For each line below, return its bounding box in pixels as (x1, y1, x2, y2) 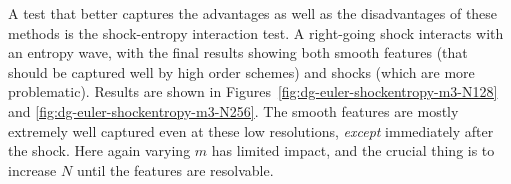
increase (8, 159, 57, 180)
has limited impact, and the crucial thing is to (211, 140, 495, 161)
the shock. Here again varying (8, 140, 191, 161)
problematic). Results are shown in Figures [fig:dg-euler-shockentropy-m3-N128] (8, 81, 498, 102)
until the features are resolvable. (76, 159, 274, 180)
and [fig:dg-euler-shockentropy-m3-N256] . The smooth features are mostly (8, 100, 459, 121)
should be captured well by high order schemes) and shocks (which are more (8, 61, 475, 82)
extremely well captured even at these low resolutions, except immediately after (8, 120, 494, 141)
